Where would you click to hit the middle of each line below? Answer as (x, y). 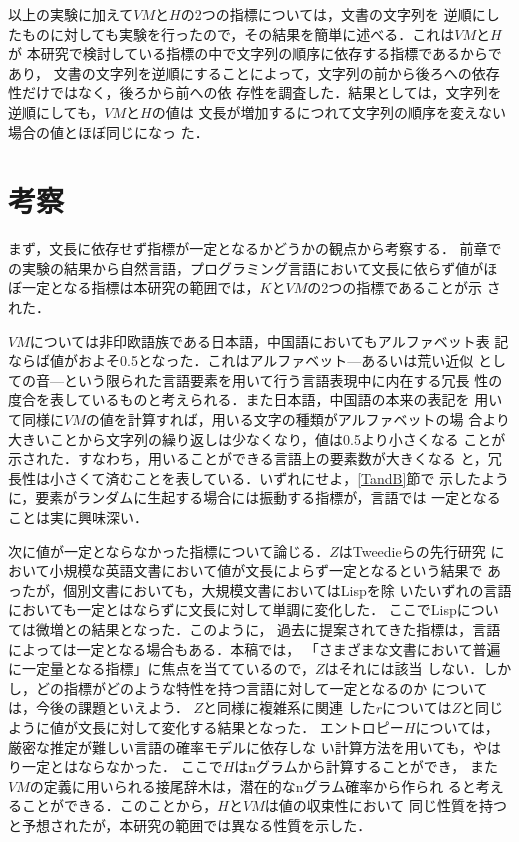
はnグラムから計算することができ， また (366, 766)
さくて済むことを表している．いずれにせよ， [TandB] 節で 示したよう (286, 477)
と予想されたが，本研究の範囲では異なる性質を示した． (190, 824)
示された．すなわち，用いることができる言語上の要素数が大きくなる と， (248, 458)
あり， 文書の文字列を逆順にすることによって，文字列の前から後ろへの (240, 72)
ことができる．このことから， (119, 805)
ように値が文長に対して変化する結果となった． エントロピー (206, 726)
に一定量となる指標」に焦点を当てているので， (162, 668)
